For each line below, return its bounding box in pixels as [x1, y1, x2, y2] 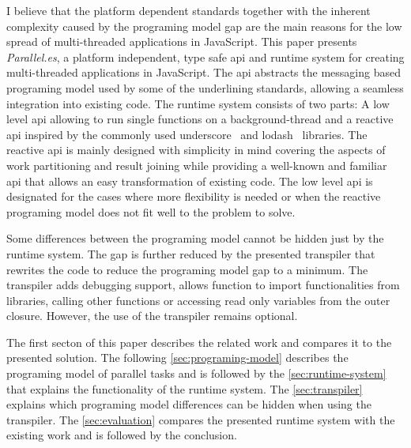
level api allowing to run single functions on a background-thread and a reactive [6, 111, 394, 127]
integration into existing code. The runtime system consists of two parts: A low [6, 95, 390, 111]
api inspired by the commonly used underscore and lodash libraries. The [6, 126, 368, 142]
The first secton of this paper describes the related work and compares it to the [6, 333, 392, 350]
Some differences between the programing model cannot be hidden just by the [6, 230, 384, 247]
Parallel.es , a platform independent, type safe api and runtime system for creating [6, 48, 405, 65]
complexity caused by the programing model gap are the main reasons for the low [6, 17, 402, 34]
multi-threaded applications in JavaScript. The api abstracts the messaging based [6, 64, 401, 81]
